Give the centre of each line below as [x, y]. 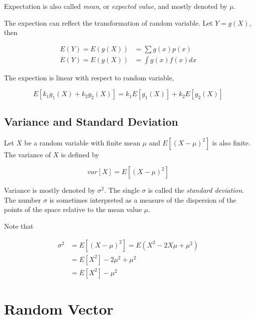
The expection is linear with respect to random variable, [89, 77]
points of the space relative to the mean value [73, 209]
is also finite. [231, 142]
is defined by [80, 154]
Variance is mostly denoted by [50, 190]
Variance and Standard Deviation [91, 121]
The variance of [27, 154]
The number [23, 199]
